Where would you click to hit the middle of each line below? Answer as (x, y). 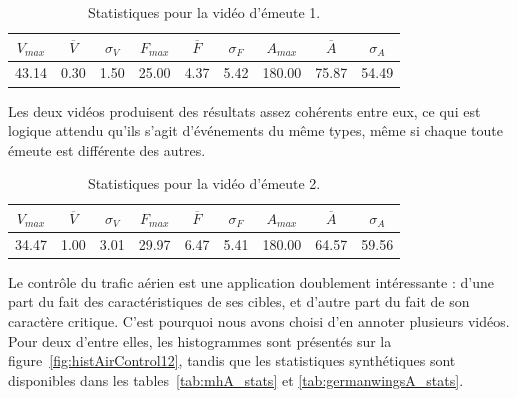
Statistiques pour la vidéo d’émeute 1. (204, 12)
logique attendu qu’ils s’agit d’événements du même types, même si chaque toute (255, 130)
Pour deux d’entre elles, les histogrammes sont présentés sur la (200, 340)
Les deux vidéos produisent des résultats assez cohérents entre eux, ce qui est (244, 110)
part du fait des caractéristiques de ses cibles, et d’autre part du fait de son (239, 301)
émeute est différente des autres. (107, 149)
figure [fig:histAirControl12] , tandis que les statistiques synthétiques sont (232, 360)
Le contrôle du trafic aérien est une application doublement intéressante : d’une (251, 281)
